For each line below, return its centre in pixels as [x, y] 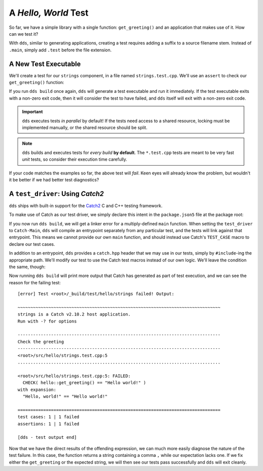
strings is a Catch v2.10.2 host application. [74, 314]
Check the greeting [41, 342]
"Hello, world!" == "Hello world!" [65, 396]
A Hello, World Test [49, 13]
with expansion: [37, 389]
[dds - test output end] [47, 438]
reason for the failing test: [35, 282]
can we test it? [24, 34]
